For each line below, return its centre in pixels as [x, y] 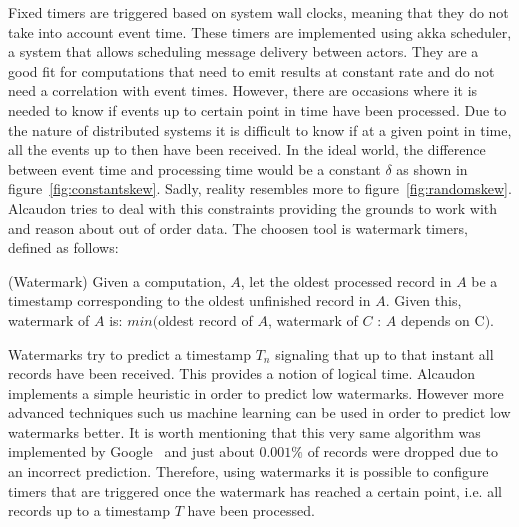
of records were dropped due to [403, 451]
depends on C [442, 319]
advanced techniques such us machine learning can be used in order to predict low [259, 412]
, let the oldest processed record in [346, 280]
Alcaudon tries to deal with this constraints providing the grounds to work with [253, 207]
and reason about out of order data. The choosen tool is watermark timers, [238, 227]
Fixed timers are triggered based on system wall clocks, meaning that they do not [258, 12]
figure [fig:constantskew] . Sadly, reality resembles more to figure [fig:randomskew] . [260, 188]
